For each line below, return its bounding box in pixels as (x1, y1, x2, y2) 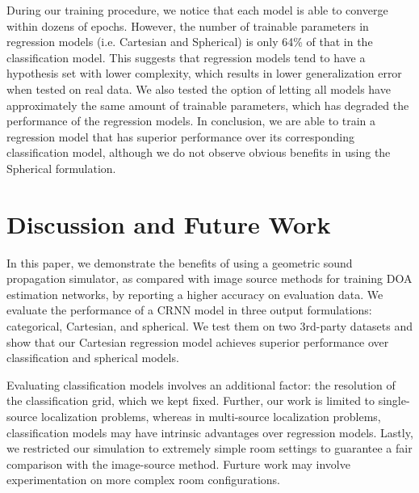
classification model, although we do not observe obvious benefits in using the (6, 144, 391, 161)
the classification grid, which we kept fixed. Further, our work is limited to (6, 392, 375, 409)
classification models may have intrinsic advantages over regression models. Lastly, (6, 423, 413, 440)
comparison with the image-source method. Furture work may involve (6, 455, 350, 472)
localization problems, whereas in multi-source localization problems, (40, 408, 381, 424)
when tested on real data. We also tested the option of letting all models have (6, 80, 391, 97)
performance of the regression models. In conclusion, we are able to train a (6, 112, 376, 129)
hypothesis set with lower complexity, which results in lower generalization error (6, 65, 402, 82)
